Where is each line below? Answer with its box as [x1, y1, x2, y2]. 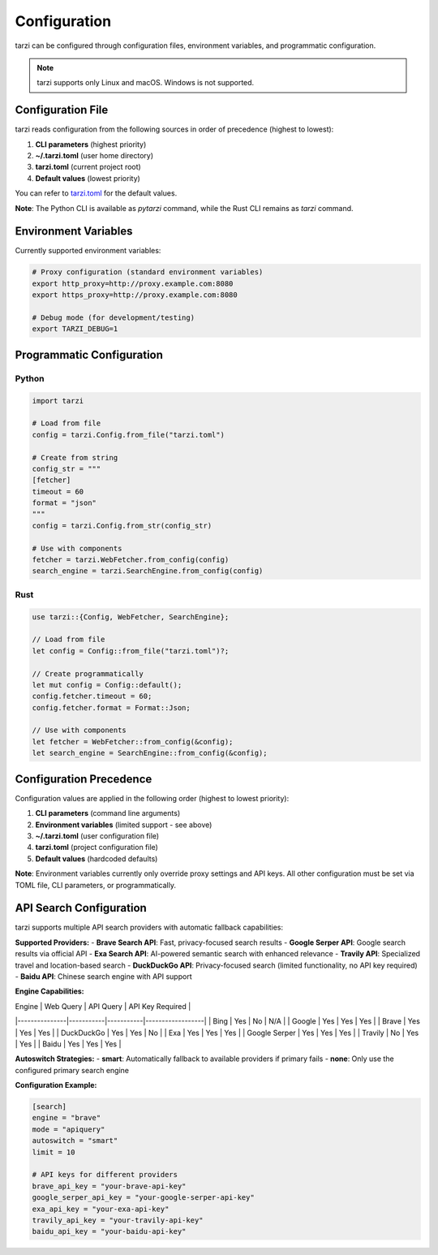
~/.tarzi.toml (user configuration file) [35, 830, 160, 840]
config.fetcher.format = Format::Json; [32, 703, 191, 712]
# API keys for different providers [32, 1170, 178, 1180]
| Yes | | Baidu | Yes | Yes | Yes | [15, 1039, 122, 1049]
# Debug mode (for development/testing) [32, 313, 195, 322]
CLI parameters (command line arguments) [35, 809, 181, 818]
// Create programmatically [32, 669, 144, 678]
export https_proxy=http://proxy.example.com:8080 [32, 291, 238, 300]
